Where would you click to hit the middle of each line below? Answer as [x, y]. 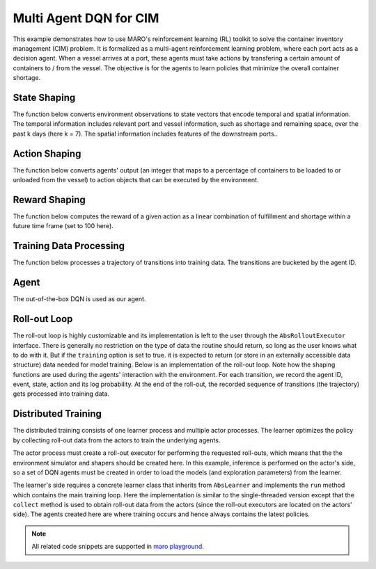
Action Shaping [47, 153]
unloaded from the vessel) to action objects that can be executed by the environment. [136, 180]
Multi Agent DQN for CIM [86, 18]
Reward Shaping [49, 199]
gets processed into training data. [61, 394]
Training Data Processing [69, 246]
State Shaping [44, 97]
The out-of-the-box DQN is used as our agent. [79, 299]
